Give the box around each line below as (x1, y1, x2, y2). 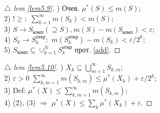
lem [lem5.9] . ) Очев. (13, 3, 79, 13)
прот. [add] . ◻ (74, 44, 121, 54)
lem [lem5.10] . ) (13, 61, 64, 72)
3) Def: (4, 85, 26, 96)
